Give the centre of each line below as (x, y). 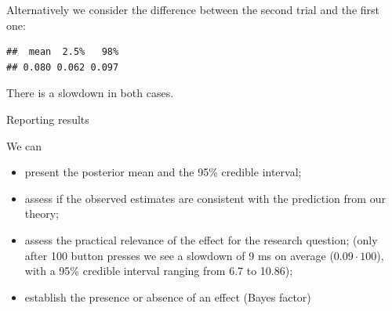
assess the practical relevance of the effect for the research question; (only (201, 239)
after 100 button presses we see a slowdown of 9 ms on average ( (179, 255)
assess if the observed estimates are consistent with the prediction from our (205, 198)
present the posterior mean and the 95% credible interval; (163, 172)
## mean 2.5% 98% (63, 52)
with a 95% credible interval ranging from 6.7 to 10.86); (159, 271)
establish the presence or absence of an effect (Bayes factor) (168, 297)
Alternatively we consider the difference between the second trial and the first (193, 9)
